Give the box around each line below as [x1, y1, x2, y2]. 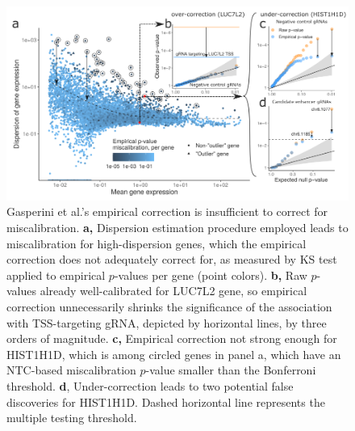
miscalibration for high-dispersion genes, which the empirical [6, 235, 307, 251]
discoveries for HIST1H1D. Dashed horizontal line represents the [6, 393, 325, 410]
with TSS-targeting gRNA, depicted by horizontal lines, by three [6, 314, 327, 331]
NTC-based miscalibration [6, 361, 136, 378]
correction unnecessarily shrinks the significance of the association [6, 298, 332, 315]
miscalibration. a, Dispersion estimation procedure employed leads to [6, 218, 349, 235]
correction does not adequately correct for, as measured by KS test [6, 251, 337, 268]
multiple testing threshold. [6, 409, 137, 426]
